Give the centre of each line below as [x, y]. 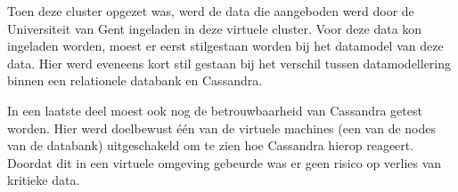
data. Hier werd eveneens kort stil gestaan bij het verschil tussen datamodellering [229, 63]
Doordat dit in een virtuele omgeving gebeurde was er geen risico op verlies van [225, 162]
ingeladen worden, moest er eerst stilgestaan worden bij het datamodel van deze [225, 46]
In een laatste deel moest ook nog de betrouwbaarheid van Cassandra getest [215, 110]
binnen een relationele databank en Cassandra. [135, 80]
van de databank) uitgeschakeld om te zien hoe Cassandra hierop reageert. [211, 145]
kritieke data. [44, 180]
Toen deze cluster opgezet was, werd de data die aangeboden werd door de [211, 11]
